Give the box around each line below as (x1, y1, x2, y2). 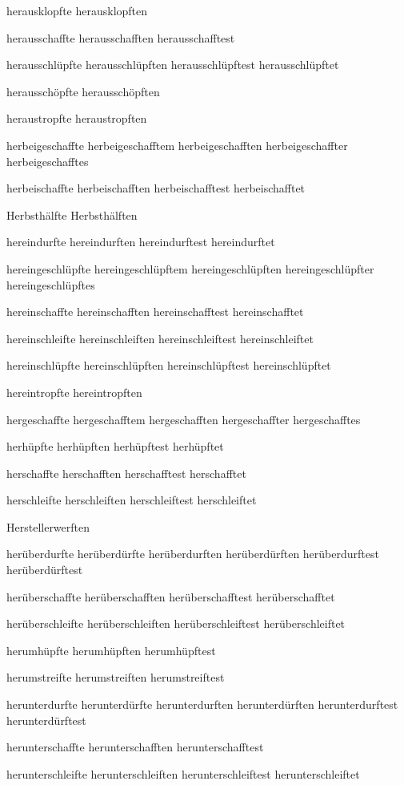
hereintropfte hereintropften (6, 383, 142, 400)
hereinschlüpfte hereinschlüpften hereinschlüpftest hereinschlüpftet (6, 357, 331, 374)
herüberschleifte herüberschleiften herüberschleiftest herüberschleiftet (6, 615, 346, 632)
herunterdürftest (6, 711, 86, 728)
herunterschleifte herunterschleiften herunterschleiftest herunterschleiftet (6, 765, 360, 782)
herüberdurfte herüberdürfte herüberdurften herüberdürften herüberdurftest (6, 545, 379, 562)
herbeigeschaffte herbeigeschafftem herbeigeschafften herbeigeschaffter (6, 136, 348, 153)
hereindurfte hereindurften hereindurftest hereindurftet (6, 233, 275, 250)
